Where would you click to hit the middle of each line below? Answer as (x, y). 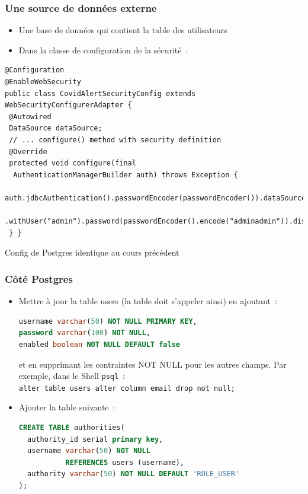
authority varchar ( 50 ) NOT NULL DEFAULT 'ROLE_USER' (134, 474)
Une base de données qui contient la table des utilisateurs (123, 30)
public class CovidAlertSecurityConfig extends (100, 93)
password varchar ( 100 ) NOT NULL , (84, 333)
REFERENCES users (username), (125, 462)
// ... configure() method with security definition (115, 140)
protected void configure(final (73, 163)
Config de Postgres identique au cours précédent (92, 252)
